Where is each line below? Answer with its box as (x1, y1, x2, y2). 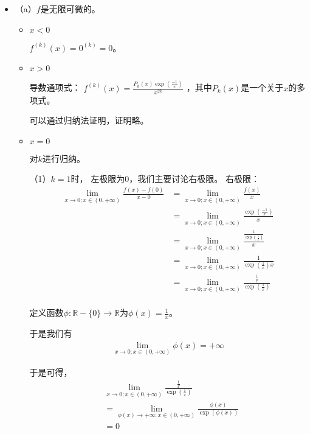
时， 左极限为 (71, 172, 125, 185)
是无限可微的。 (40, 2, 100, 15)
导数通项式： (29, 81, 81, 94)
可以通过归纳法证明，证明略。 (29, 114, 149, 127)
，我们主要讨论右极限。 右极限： (129, 172, 260, 185)
